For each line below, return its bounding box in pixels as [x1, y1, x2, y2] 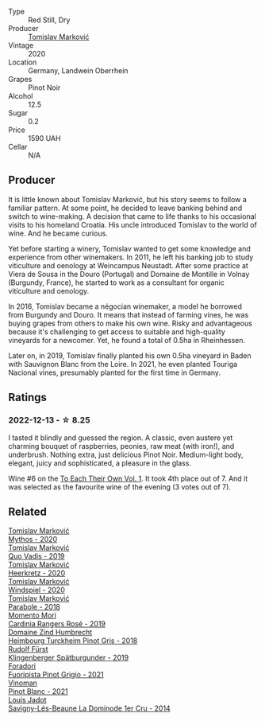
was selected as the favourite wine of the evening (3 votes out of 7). [8, 481, 232, 492]
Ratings [8, 391, 48, 404]
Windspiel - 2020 [8, 585, 65, 595]
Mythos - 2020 [8, 535, 58, 544]
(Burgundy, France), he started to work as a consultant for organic [8, 278, 225, 287]
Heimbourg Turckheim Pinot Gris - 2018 [8, 636, 138, 645]
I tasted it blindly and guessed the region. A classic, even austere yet [8, 433, 233, 442]
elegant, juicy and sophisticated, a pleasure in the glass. [8, 458, 192, 468]
